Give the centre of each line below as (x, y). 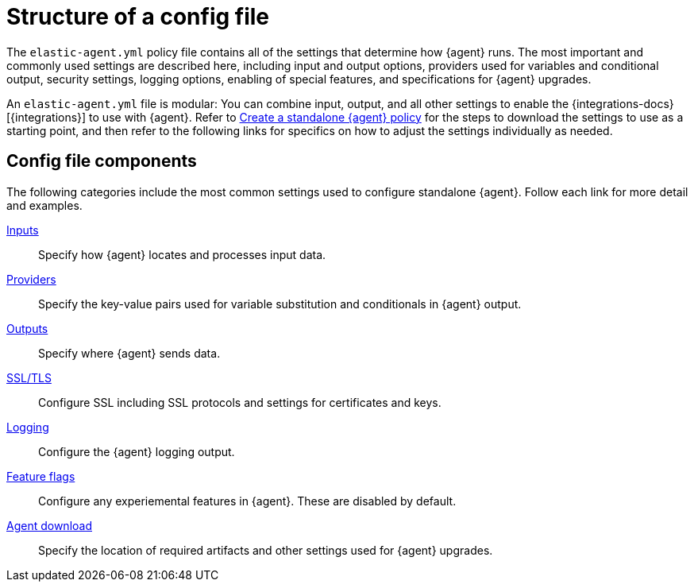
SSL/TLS (29, 377)
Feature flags (41, 476)
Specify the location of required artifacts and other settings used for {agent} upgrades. (266, 550)
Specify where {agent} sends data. (129, 353)
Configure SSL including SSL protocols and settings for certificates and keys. (240, 402)
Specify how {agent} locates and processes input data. (182, 254)
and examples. (44, 205)
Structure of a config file (138, 17)
